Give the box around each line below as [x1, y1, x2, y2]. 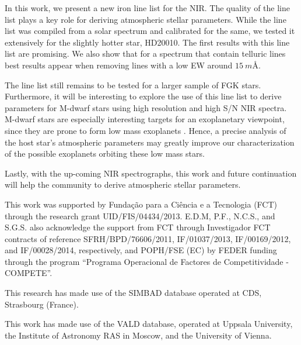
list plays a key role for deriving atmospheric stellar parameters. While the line [5, 13, 286, 25]
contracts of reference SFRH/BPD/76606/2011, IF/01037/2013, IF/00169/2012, [5, 232, 291, 244]
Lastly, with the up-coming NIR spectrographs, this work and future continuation [5, 167, 297, 179]
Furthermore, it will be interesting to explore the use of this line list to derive [5, 90, 282, 102]
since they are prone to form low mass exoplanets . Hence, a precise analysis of [5, 124, 286, 136]
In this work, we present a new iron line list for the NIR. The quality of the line [5, 2, 290, 13]
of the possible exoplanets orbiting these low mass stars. [5, 147, 205, 160]
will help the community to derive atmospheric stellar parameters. [5, 178, 241, 191]
